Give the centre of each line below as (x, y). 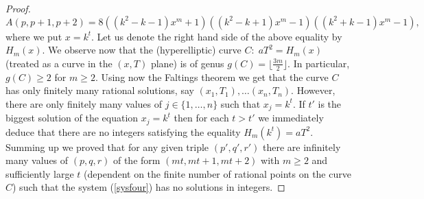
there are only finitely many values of (84, 103)
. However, (313, 90)
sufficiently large (40, 173)
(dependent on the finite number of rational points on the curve (217, 173)
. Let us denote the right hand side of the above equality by (217, 36)
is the (330, 103)
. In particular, (319, 63)
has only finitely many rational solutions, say (100, 90)
